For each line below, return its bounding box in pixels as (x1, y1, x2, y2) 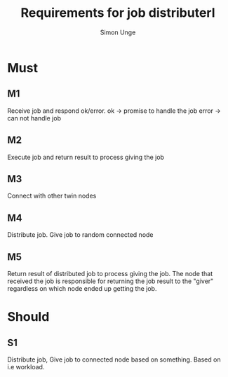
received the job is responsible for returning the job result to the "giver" (7, 277, 214, 285)
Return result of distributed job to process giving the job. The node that (7, 270, 213, 277)
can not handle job (7, 114, 62, 122)
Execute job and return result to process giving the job (7, 153, 165, 161)
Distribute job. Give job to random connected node (7, 231, 154, 239)
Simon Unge (100, 28, 136, 36)
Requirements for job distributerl (20, 5, 215, 21)
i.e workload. (7, 363, 45, 371)
